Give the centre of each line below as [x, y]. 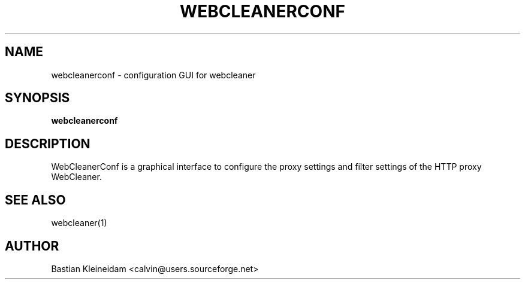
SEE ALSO [35, 200]
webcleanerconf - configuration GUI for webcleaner [153, 75]
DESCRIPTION [48, 143]
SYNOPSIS [37, 98]
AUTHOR [32, 246]
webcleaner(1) [79, 223]
